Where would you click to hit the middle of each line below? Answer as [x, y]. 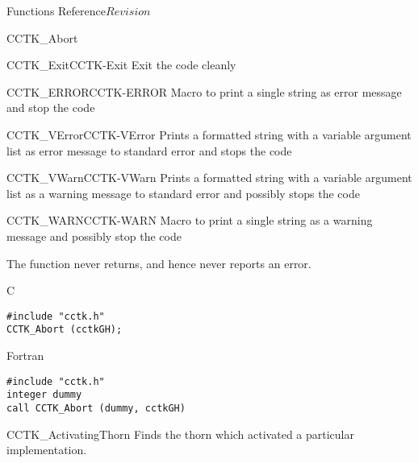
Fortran [25, 356]
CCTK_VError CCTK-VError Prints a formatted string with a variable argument [209, 134]
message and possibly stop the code [94, 236]
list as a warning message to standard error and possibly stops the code [183, 193]
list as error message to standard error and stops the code [149, 150]
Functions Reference [56, 10]
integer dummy [44, 395]
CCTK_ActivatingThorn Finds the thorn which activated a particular [180, 434]
